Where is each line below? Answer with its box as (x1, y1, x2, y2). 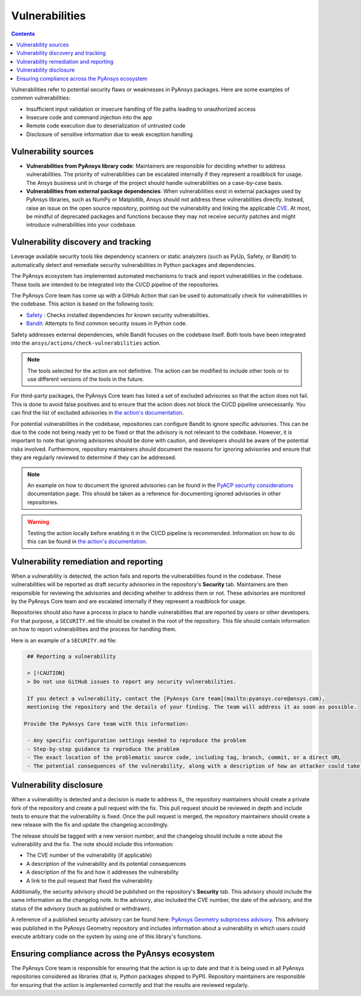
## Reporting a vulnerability (27, 653, 117, 660)
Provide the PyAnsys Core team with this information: (23, 720, 189, 727)
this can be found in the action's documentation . (27, 537, 147, 545)
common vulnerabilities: (11, 94, 70, 102)
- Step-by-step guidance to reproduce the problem (27, 745, 180, 753)
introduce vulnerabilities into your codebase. (26, 221, 137, 228)
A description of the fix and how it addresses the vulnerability (26, 868, 179, 876)
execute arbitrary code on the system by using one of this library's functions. (11, 933, 203, 940)
